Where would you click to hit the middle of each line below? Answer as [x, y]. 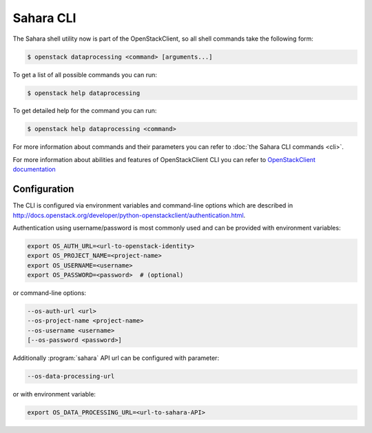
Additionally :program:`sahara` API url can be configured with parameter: [116, 358]
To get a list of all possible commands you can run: [85, 74]
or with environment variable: [54, 394]
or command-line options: [49, 293]
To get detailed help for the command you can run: [85, 111]
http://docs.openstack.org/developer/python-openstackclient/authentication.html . [129, 215]
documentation [34, 170]
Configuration [43, 189]
